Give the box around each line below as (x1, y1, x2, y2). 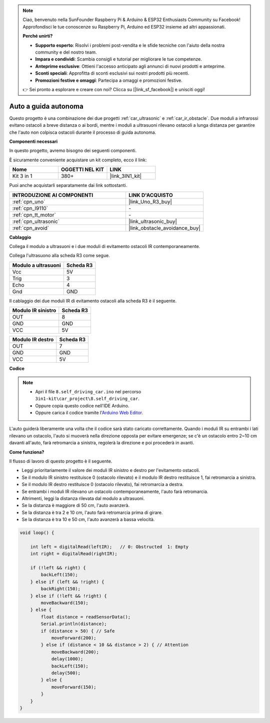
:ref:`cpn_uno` (12, 198, 45, 205)
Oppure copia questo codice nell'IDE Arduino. (35, 402, 129, 408)
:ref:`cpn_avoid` (12, 224, 49, 231)
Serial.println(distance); (40, 621, 107, 627)
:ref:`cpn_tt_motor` (12, 211, 56, 218)
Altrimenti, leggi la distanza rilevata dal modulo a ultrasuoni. (21, 495, 145, 501)
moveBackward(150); (40, 600, 88, 606)
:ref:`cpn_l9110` (12, 204, 48, 211)
